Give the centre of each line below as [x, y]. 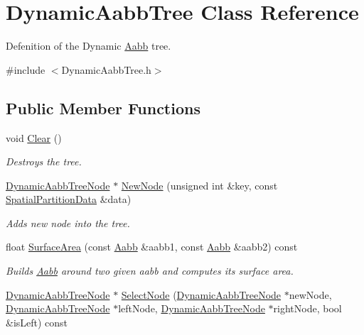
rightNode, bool [307, 308]
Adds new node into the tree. [68, 223]
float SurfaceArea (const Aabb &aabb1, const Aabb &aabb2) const [152, 247]
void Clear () [34, 137]
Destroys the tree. [44, 161]
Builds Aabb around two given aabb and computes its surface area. [150, 271]
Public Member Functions [103, 108]
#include [26, 69]
